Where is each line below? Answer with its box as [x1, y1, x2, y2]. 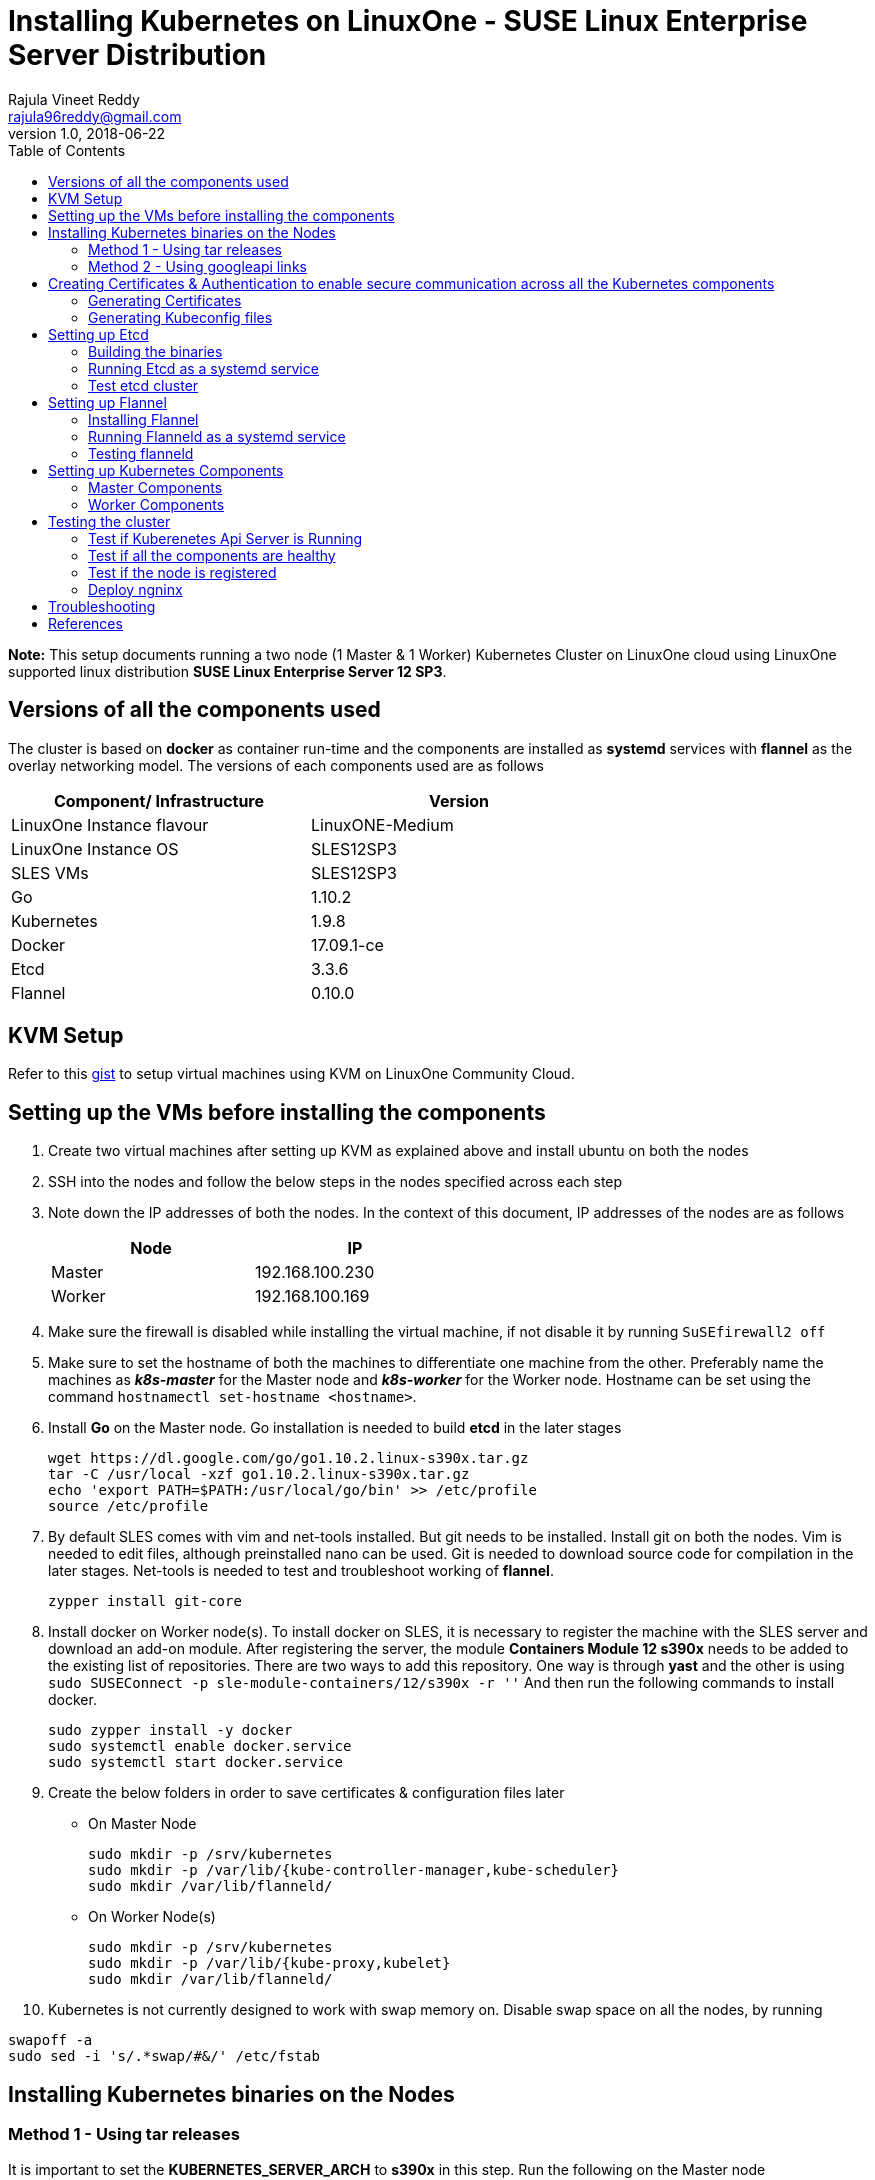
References [48, 614, 123, 632]
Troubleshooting [48, 597, 156, 615]
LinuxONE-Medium [311, 814, 454, 835]
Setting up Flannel [48, 393, 167, 411]
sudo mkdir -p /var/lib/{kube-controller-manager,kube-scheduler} [88, 1862, 620, 1879]
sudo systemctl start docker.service [48, 1754, 344, 1771]
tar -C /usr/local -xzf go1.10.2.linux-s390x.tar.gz [48, 1466, 470, 1483]
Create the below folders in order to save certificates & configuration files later [48, 1784, 565, 1802]
